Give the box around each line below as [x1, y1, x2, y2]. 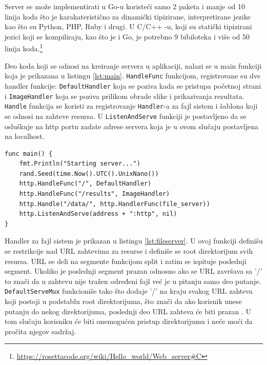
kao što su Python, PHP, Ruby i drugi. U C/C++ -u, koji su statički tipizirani [5, 21, 252, 32]
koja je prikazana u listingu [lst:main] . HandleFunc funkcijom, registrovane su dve [5, 70, 261, 81]
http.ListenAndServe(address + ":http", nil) [19, 210, 177, 218]
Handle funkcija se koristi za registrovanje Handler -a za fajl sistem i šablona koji [5, 100, 258, 111]
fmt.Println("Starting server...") [19, 160, 140, 168]
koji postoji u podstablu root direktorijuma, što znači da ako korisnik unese [5, 296, 242, 307]
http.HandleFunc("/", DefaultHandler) [19, 180, 152, 188]
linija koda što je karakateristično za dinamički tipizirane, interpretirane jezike [5, 11, 251, 22]
